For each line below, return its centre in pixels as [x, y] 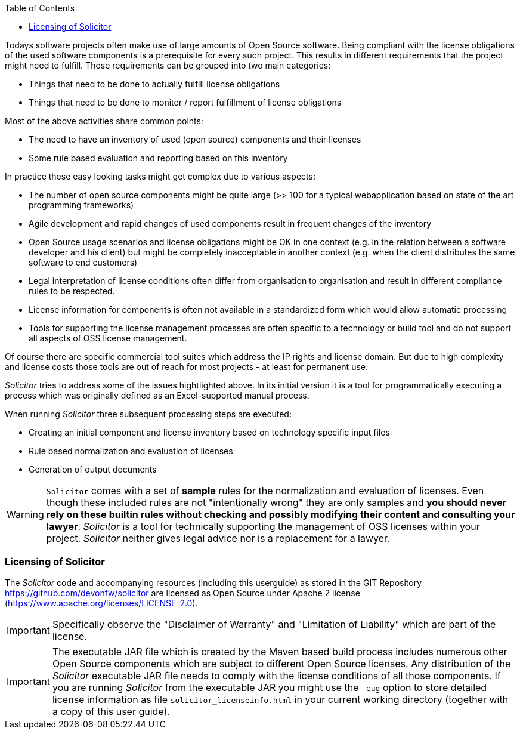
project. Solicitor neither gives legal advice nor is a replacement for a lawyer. [218, 538]
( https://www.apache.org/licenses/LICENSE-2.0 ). [101, 603]
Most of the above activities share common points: [104, 121]
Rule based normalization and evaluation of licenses [131, 451]
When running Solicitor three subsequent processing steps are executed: [148, 414]
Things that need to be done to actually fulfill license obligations [154, 84]
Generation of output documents [93, 469]
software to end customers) [83, 262]
